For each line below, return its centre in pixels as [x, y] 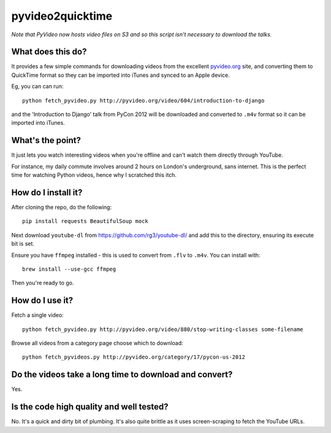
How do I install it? [47, 193]
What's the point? [46, 140]
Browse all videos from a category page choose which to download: [97, 343]
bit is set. [23, 244]
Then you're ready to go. [43, 283]
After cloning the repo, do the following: [62, 207]
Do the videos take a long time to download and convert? [122, 375]
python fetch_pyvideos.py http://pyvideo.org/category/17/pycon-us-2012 [134, 357]
